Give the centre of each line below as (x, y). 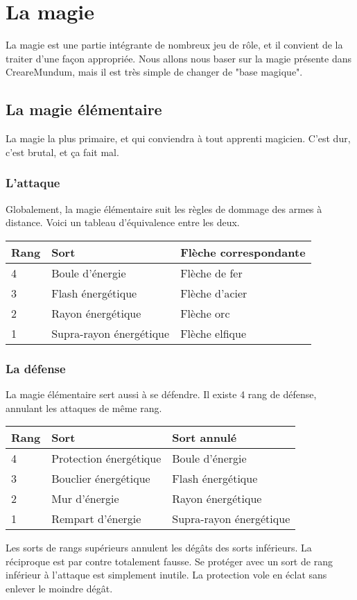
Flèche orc (205, 313)
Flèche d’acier (214, 293)
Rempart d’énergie (96, 519)
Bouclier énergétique (101, 479)
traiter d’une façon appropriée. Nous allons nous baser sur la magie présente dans (178, 58)
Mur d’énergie (85, 499)
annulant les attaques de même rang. (84, 408)
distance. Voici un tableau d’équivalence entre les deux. (123, 222)
